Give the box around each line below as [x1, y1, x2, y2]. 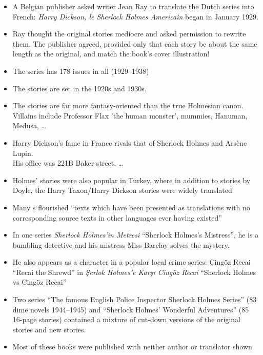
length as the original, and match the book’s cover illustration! [12, 48, 210, 59]
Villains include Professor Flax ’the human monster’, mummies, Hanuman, [12, 110, 248, 121]
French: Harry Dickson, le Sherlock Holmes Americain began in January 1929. [12, 11, 259, 22]
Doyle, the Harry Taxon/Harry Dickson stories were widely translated [12, 185, 232, 195]
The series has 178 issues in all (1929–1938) [12, 65, 149, 76]
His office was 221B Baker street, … [12, 157, 124, 168]
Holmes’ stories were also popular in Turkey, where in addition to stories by [12, 174, 251, 185]
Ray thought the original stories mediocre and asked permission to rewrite [12, 28, 246, 39]
